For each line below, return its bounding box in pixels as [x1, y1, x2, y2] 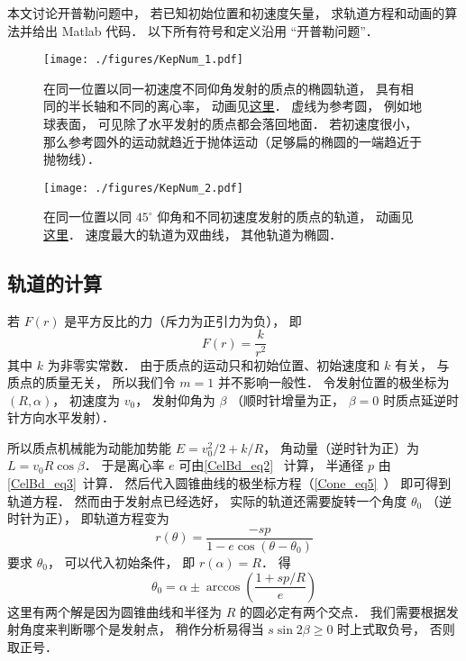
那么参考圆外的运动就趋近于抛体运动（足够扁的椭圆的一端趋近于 [43, 131, 422, 150]
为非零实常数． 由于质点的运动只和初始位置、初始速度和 [47, 355, 380, 374]
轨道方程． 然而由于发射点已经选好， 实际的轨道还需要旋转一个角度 [7, 491, 407, 510]
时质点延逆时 [382, 390, 459, 409]
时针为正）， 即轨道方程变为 [7, 509, 169, 528]
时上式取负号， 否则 [337, 620, 455, 638]
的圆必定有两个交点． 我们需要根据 [239, 602, 446, 620]
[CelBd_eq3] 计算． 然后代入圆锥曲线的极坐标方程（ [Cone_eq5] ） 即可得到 [7, 474, 452, 493]
